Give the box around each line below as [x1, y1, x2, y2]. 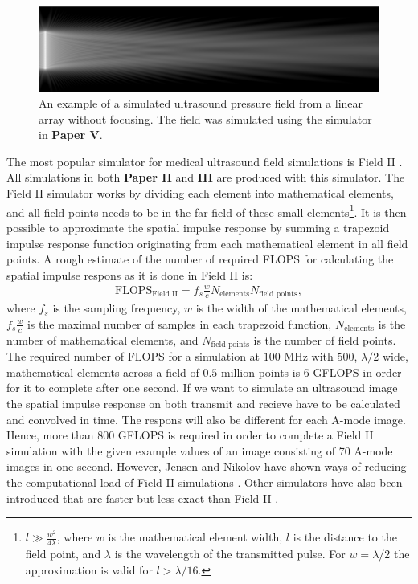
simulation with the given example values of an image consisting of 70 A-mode [6, 442, 393, 459]
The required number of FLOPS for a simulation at [6, 348, 260, 365]
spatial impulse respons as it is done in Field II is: [6, 266, 253, 283]
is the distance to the [293, 529, 397, 545]
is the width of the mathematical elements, [195, 300, 407, 317]
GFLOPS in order [313, 363, 402, 380]
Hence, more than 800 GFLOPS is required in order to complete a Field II [6, 427, 374, 443]
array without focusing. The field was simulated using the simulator [39, 110, 372, 127]
